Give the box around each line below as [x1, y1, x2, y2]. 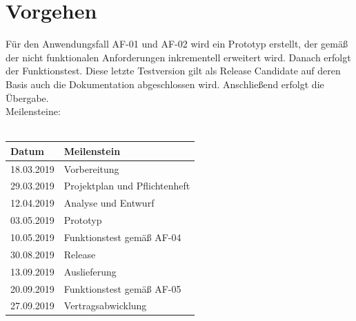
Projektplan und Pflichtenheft [63, 178, 190, 193]
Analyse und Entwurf [63, 196, 155, 210]
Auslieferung [63, 264, 117, 278]
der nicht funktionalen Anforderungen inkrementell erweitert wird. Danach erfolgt [6, 50, 351, 64]
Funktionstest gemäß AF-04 [63, 230, 181, 244]
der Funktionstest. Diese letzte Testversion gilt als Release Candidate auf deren [6, 63, 341, 78]
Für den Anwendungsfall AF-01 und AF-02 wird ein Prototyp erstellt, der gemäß [6, 37, 348, 51]
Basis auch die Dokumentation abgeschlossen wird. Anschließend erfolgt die [6, 76, 324, 91]
